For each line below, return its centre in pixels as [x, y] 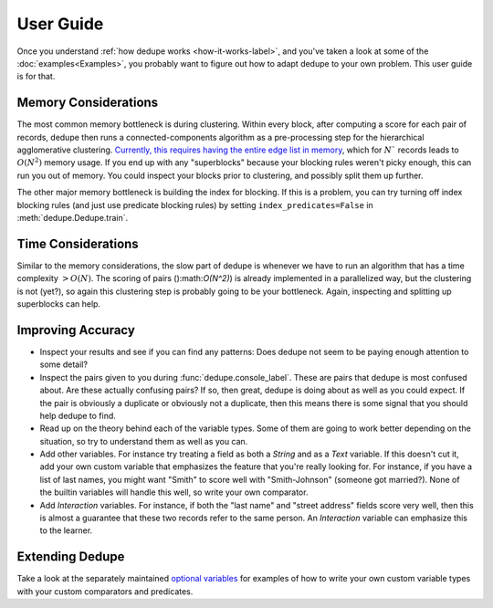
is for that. [36, 77]
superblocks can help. [58, 304]
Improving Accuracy [76, 330]
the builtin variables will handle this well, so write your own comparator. [174, 492]
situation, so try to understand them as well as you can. [144, 441]
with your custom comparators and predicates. [105, 591]
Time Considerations [78, 243]
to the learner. [66, 530]
